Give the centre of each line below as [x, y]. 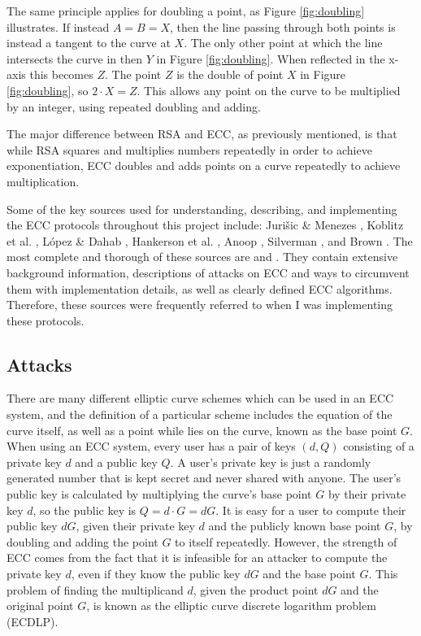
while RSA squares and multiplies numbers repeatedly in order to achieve [189, 149]
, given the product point [256, 589]
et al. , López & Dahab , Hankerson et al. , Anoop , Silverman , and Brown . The [210, 240]
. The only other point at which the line [283, 43]
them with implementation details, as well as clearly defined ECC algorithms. [200, 288]
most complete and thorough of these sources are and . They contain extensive [202, 257]
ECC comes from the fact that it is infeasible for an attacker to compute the [197, 558]
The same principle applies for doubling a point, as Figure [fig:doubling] [186, 11]
